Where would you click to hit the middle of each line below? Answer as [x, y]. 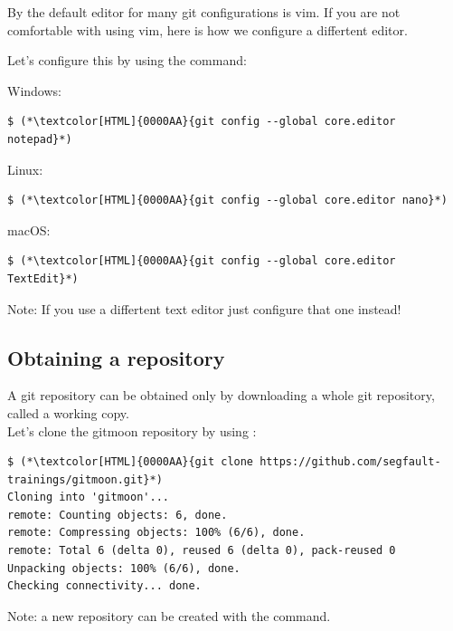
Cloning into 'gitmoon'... [88, 497]
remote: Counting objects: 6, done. [118, 515]
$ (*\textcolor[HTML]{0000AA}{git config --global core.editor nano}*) [227, 201]
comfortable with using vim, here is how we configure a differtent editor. [208, 29]
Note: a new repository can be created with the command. [169, 615]
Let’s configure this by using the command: [127, 60]
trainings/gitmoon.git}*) [85, 479]
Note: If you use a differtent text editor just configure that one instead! [204, 308]
